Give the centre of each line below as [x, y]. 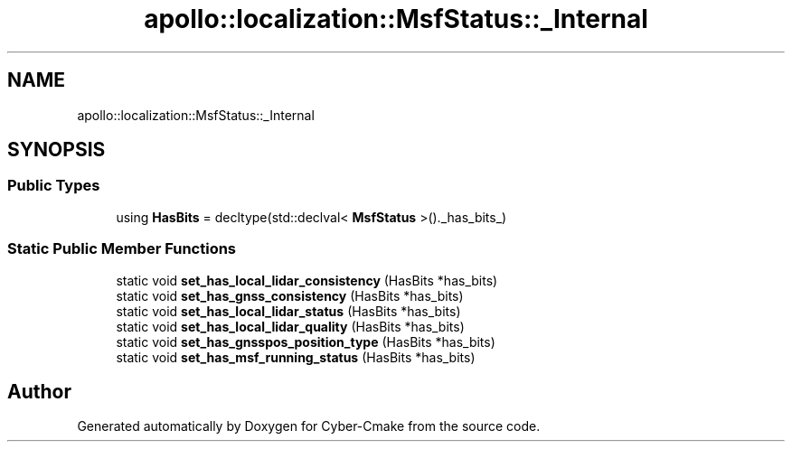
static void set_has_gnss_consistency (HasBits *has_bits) [290, 295]
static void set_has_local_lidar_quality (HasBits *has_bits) [290, 326]
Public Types [54, 186]
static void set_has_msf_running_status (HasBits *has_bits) [296, 357]
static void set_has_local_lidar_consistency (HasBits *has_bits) [307, 280]
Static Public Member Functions [122, 249]
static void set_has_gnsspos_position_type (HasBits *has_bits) [306, 341]
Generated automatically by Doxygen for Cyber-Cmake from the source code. [309, 426]
